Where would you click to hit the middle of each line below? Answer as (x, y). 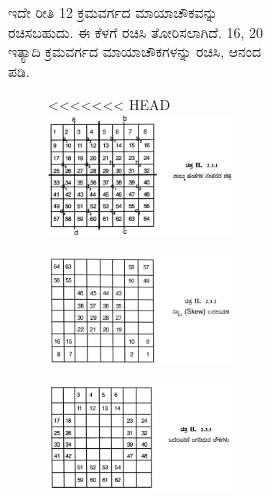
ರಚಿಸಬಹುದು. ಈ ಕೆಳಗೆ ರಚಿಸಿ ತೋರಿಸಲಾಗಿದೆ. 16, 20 (136, 31)
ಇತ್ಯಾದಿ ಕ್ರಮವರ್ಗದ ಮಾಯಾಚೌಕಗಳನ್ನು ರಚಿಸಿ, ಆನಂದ (135, 51)
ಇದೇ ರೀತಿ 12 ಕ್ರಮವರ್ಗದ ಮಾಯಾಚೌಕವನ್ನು (113, 12)
